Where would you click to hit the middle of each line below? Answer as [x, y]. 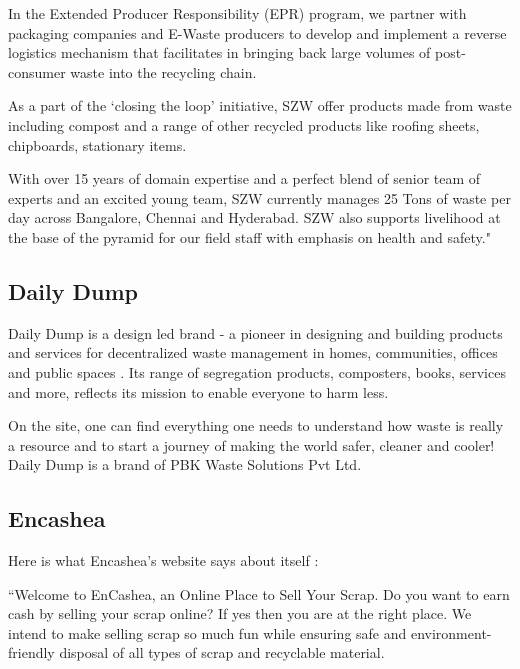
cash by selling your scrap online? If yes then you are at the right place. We [240, 613]
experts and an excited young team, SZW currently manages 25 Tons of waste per [259, 197]
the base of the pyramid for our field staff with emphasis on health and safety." [249, 236]
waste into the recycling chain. [163, 71]
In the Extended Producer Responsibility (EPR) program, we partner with [237, 13]
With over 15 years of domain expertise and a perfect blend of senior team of [244, 178]
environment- [451, 632]
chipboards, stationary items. [97, 144]
